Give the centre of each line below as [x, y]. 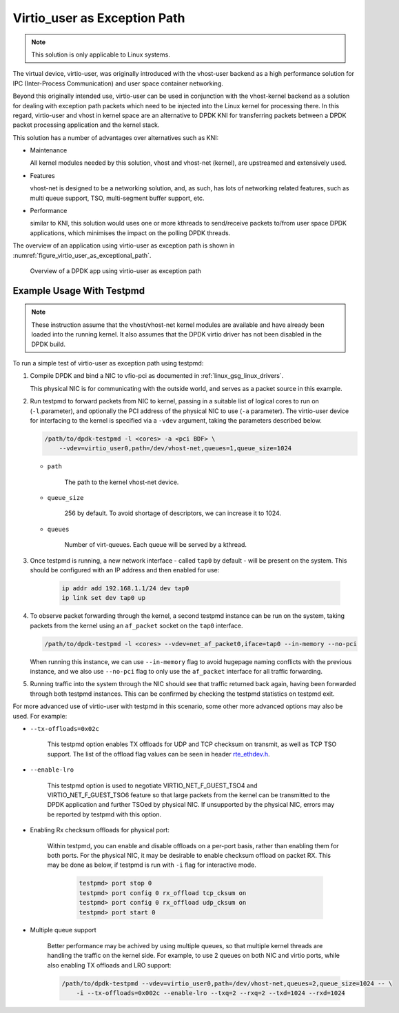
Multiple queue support [63, 930]
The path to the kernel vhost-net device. [122, 482]
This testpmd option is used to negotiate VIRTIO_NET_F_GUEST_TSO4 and [152, 785]
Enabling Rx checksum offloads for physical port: [100, 830]
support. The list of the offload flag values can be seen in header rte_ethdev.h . [158, 754]
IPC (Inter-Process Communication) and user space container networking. [118, 83]
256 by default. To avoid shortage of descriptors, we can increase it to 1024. [173, 513]
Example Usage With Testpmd [79, 291]
